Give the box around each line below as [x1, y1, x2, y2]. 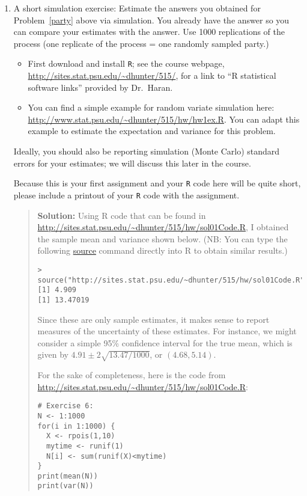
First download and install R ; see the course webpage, [28, 57, 225, 70]
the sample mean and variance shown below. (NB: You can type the [37, 232, 288, 245]
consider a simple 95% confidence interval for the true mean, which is [37, 336, 293, 349]
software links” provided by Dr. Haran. [28, 81, 173, 93]
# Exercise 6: [37, 402, 94, 411]
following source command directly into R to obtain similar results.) [37, 244, 288, 257]
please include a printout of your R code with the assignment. [13, 188, 240, 201]
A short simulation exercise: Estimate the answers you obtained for [13, 2, 261, 14]
